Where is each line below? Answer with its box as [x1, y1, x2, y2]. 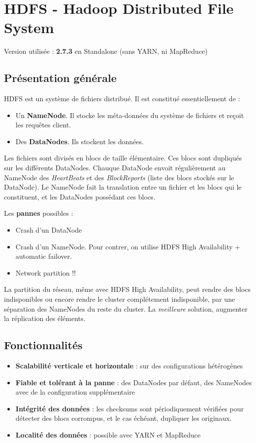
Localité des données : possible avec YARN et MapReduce [15, 429, 201, 440]
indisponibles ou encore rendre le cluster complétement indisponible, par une [4, 294, 235, 304]
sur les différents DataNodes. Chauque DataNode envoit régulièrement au [4, 162, 226, 173]
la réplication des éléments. [4, 313, 86, 323]
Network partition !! [15, 267, 76, 278]
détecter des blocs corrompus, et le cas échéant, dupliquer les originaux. [15, 413, 232, 423]
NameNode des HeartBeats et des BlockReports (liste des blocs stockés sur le [4, 172, 234, 182]
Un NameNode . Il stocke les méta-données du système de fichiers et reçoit [15, 110, 244, 120]
